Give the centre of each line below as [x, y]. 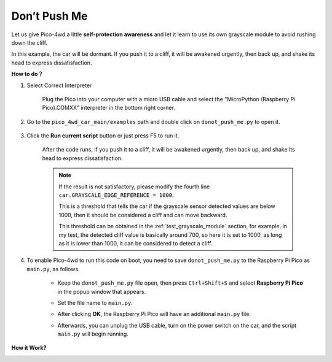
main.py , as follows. [53, 269]
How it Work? [29, 348]
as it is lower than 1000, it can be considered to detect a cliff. [136, 243]
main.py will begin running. [93, 334]
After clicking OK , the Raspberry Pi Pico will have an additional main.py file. [154, 314]
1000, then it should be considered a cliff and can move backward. [143, 215]
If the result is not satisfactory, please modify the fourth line [134, 187]
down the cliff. [30, 42]
